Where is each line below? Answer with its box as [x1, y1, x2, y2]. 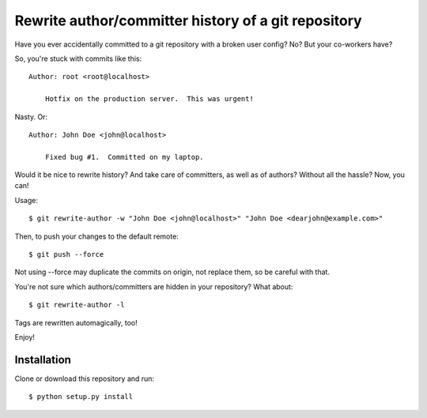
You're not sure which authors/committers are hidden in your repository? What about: [14, 281, 293, 292]
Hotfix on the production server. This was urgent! [44, 95, 255, 104]
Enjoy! [14, 332, 36, 341]
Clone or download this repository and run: [14, 374, 154, 383]
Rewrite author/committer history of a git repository [14, 12, 363, 29]
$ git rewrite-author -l [28, 300, 125, 310]
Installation [14, 352, 71, 367]
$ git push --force [28, 250, 104, 259]
